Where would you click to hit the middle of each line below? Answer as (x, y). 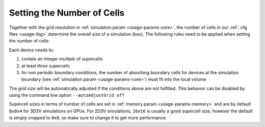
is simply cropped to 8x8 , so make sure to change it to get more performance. (88, 118)
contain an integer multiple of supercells (62, 59)
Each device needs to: (31, 50)
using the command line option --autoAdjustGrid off (67, 95)
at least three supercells (46, 65)
